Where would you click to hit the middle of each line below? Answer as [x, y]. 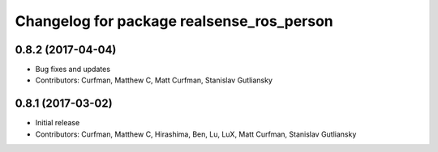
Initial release [58, 123]
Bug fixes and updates [73, 70]
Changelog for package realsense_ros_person [174, 21]
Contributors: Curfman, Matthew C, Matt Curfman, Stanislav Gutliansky [154, 80]
